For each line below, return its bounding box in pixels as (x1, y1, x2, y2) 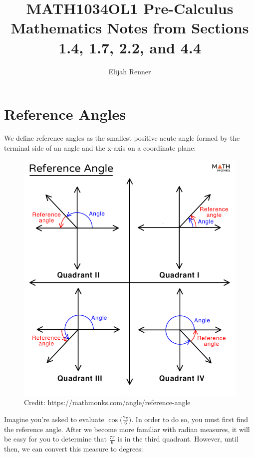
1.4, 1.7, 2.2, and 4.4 (58, 37, 201, 57)
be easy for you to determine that (4, 434, 107, 444)
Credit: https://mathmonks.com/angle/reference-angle (24, 397, 191, 408)
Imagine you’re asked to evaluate (4, 414, 104, 425)
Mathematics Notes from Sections (10, 17, 249, 38)
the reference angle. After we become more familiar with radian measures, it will (4, 424, 250, 434)
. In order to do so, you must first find (131, 414, 248, 425)
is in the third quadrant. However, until (117, 434, 239, 444)
